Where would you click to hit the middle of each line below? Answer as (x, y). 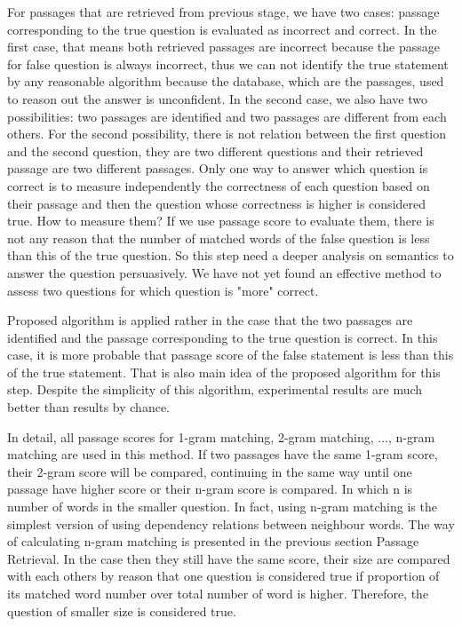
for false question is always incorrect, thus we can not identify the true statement (228, 63)
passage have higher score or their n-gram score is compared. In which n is (210, 489)
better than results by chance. (89, 407)
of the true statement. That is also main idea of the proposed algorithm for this (224, 372)
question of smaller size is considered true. (122, 610)
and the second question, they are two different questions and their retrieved (215, 151)
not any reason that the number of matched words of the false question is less (219, 238)
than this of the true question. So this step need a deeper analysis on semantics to (231, 255)
